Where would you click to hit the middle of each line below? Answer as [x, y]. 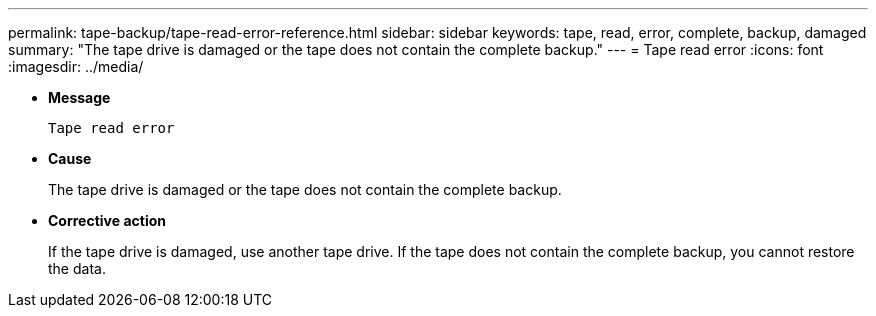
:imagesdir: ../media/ [76, 66]
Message [79, 97]
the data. [77, 268]
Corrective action [107, 220]
